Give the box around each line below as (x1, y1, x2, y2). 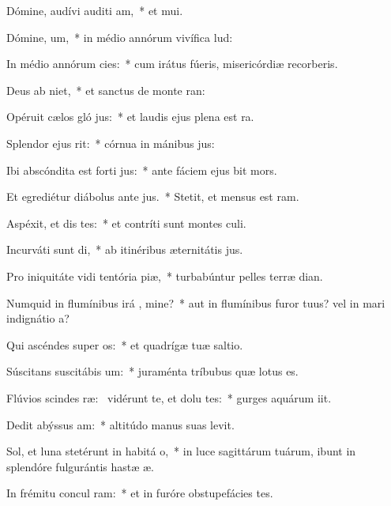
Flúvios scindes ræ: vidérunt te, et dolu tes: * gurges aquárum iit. (6, 389, 332, 406)
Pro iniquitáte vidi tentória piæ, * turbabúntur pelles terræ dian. (6, 267, 323, 284)
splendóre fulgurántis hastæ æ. (6, 458, 154, 474)
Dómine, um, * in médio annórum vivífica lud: (6, 28, 233, 45)
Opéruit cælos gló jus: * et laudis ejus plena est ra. (6, 108, 254, 125)
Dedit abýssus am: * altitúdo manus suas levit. (6, 416, 235, 432)
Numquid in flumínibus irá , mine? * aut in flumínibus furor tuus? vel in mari (6, 294, 385, 311)
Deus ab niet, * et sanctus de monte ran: (6, 81, 205, 98)
